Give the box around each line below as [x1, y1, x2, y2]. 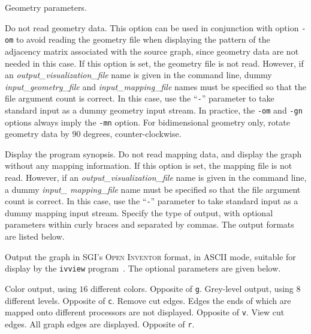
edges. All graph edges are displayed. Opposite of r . [5, 317, 195, 330]
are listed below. [5, 230, 65, 243]
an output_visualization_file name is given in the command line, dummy [5, 68, 272, 81]
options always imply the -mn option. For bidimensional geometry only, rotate [5, 115, 290, 128]
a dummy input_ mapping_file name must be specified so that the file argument [5, 183, 301, 195]
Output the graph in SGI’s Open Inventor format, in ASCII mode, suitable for [5, 250, 296, 263]
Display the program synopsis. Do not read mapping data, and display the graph [5, 147, 302, 160]
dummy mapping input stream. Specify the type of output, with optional [5, 206, 273, 219]
